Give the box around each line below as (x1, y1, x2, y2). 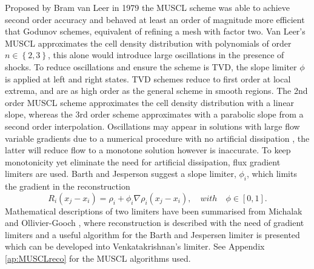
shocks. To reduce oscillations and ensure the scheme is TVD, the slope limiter (5, 60, 297, 73)
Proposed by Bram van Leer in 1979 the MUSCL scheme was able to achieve (5, 1, 290, 13)
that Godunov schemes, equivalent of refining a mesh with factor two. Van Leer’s (5, 25, 306, 38)
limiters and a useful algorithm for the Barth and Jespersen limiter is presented (5, 228, 300, 241)
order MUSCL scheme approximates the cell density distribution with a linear (5, 96, 295, 108)
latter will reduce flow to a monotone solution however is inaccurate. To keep (5, 144, 291, 156)
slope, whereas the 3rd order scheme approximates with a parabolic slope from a (5, 108, 304, 121)
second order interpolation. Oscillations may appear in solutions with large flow (5, 119, 300, 132)
